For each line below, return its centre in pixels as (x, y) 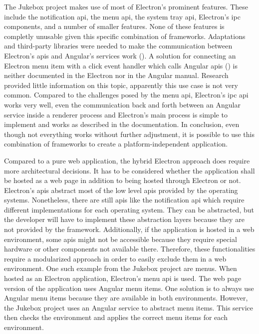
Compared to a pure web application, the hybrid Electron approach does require (127, 160)
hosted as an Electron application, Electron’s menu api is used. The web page (123, 278)
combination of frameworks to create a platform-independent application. (116, 144)
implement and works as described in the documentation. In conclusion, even (122, 124)
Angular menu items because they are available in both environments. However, (126, 298)
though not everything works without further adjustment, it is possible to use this (129, 134)
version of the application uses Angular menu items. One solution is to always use (129, 288)
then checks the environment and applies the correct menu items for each (116, 317)
